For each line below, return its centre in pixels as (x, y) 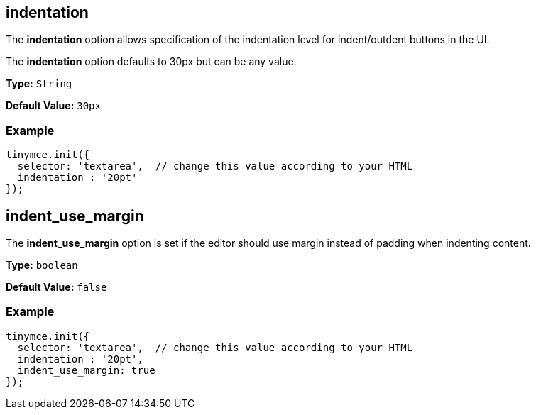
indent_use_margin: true (86, 370)
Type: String (39, 84)
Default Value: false (56, 287)
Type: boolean (42, 265)
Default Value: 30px (53, 106)
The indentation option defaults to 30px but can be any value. (151, 62)
